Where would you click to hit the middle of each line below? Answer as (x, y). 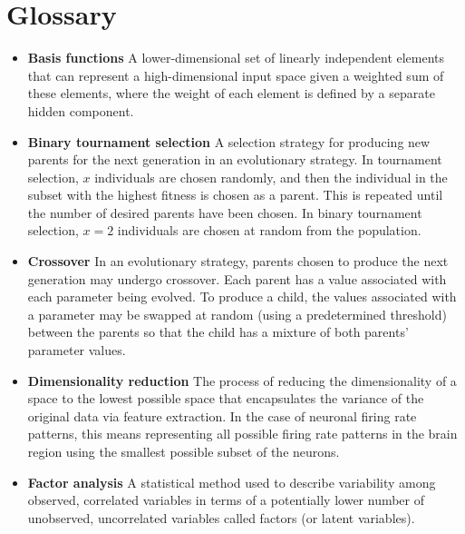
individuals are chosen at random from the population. (269, 230)
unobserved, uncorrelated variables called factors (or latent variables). (221, 517)
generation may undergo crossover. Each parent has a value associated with (237, 278)
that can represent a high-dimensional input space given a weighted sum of (236, 75)
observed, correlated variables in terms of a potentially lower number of (226, 500)
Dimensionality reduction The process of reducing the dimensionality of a (242, 380)
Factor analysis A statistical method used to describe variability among (232, 482)
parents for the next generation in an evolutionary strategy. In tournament (235, 159)
